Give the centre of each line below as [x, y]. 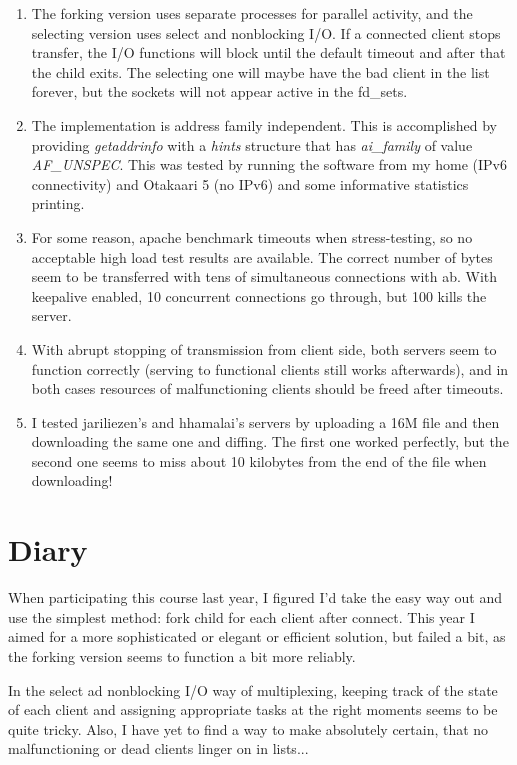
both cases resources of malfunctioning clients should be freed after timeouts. [267, 388]
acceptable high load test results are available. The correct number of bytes [262, 256]
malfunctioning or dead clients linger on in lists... [158, 748]
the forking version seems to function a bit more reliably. [182, 655]
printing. [58, 203]
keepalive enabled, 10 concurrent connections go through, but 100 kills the [259, 295]
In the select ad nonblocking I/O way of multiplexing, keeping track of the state [253, 689]
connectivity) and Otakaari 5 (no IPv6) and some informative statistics [250, 183]
